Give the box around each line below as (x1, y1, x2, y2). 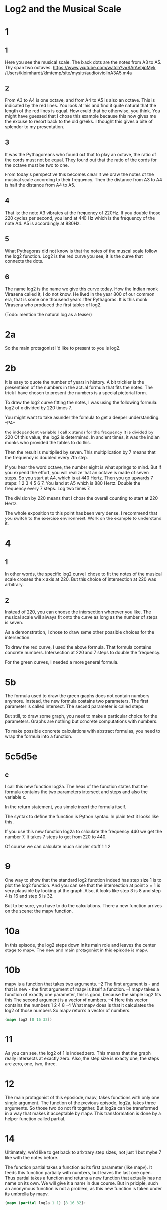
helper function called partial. (5, 1116, 66, 1122)
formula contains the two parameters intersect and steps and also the (5, 789, 148, 795)
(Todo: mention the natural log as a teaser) (5, 312, 92, 318)
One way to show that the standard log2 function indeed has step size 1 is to (5, 877, 162, 883)
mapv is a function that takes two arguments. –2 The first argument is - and (5, 981, 160, 987)
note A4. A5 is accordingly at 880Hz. (5, 220, 81, 226)
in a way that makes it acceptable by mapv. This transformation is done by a (5, 1110, 161, 1117)
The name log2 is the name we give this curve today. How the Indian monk (5, 286, 158, 292)
